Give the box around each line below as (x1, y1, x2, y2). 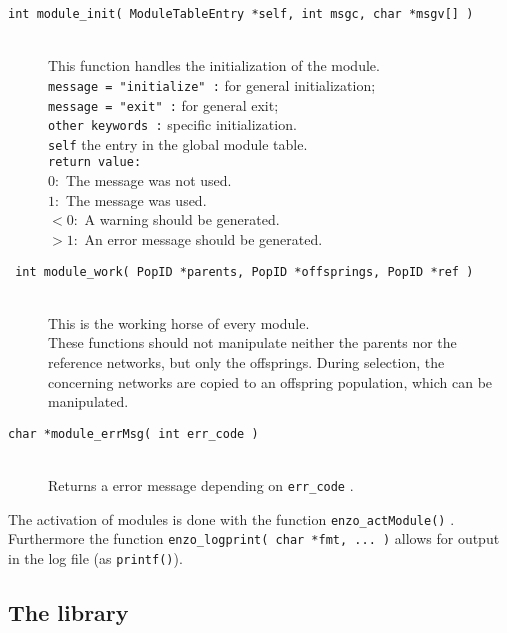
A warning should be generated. (84, 209, 280, 230)
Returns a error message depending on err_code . (48, 474, 354, 495)
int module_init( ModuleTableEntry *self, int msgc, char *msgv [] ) (8, 7, 474, 21)
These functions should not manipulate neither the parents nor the (48, 332, 457, 353)
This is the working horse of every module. (48, 312, 310, 333)
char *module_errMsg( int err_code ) (8, 426, 259, 441)
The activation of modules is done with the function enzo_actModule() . (8, 508, 455, 529)
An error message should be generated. (84, 228, 323, 249)
